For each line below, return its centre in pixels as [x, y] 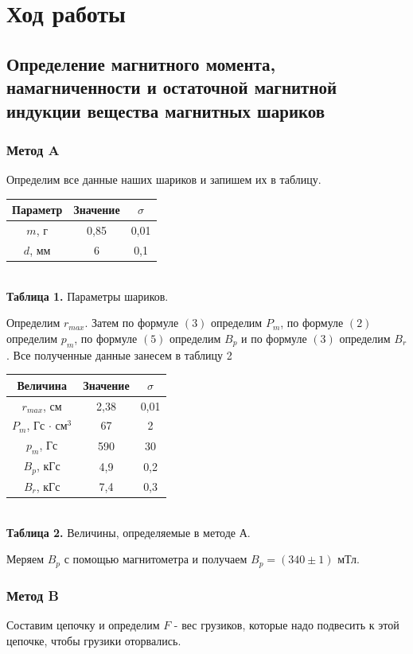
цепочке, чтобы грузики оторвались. [94, 640]
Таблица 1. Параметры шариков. [88, 296]
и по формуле [274, 338]
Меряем [25, 559]
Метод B [33, 595]
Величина [42, 385]
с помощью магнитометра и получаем [156, 559]
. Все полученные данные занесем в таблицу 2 [119, 354]
